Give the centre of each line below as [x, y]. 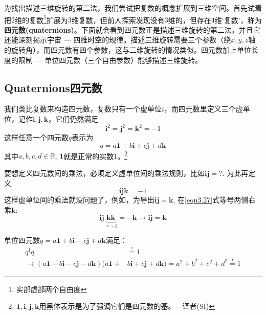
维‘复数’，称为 [238, 20]
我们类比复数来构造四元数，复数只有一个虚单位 [83, 109]
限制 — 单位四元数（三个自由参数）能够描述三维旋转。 [110, 60]
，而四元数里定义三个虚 [203, 109]
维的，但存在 [190, 20]
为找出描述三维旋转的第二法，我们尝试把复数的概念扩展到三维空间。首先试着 [133, 8]
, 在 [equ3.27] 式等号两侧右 [214, 200]
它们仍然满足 [77, 119]
